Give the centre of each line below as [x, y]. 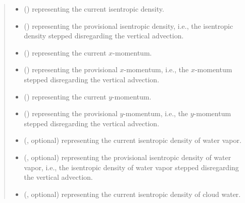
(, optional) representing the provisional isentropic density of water [128, 157]
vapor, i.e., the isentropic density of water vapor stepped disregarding [131, 167]
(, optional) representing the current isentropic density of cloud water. [132, 194]
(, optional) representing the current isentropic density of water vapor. [133, 140]
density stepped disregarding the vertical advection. [104, 36]
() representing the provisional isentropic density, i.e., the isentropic [129, 26]
